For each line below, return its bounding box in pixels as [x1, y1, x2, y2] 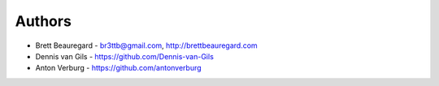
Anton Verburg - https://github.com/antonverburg [35, 63, 202, 73]
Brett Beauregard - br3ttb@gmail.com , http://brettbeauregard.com [35, 41, 258, 50]
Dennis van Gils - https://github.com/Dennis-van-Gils [35, 51, 215, 61]
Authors [15, 12, 72, 30]
